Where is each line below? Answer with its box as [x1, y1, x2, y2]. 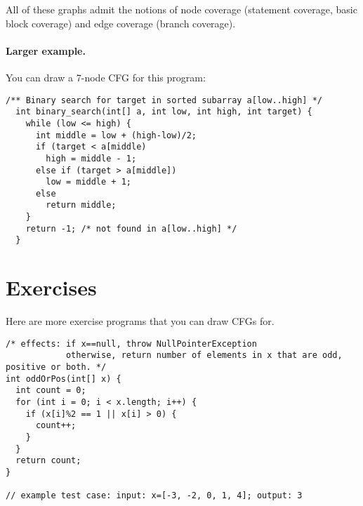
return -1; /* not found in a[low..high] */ [25, 223, 237, 234]
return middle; [46, 200, 117, 211]
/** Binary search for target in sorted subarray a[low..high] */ [6, 95, 323, 105]
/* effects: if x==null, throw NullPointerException [6, 338, 257, 349]
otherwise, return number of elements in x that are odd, [65, 350, 343, 361]
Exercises [6, 273, 97, 302]
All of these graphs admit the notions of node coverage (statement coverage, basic [6, 2, 357, 16]
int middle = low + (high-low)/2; [35, 130, 197, 140]
